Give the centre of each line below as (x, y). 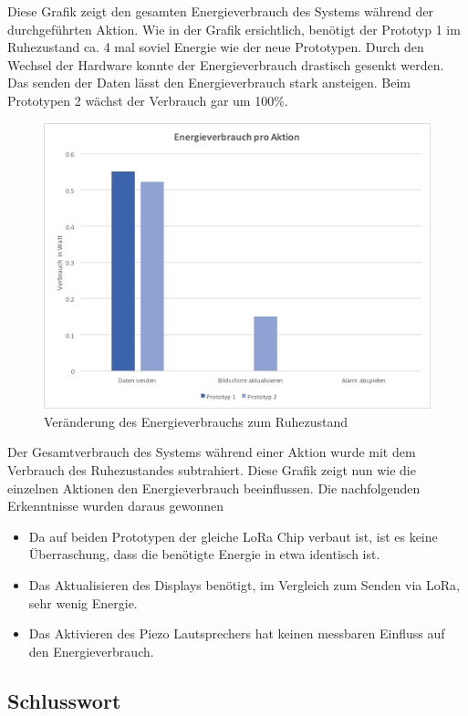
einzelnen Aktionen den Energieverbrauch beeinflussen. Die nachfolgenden (214, 488)
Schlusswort (64, 700)
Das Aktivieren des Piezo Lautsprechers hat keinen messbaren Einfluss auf (237, 633)
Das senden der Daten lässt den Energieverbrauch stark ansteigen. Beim (209, 83)
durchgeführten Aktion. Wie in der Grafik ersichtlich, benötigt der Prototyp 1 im (234, 29)
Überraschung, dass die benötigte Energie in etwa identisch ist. (204, 554)
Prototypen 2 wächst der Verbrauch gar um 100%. (148, 100)
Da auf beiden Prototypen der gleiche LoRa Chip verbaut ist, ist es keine (233, 536)
